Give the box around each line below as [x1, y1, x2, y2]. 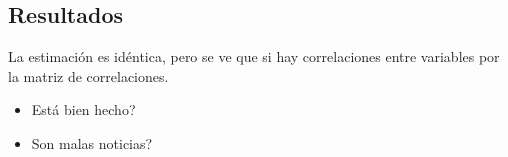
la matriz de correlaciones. [8, 65, 169, 86]
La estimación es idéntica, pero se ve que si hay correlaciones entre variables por [8, 46, 500, 67]
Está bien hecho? [31, 99, 136, 120]
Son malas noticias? [31, 132, 153, 153]
